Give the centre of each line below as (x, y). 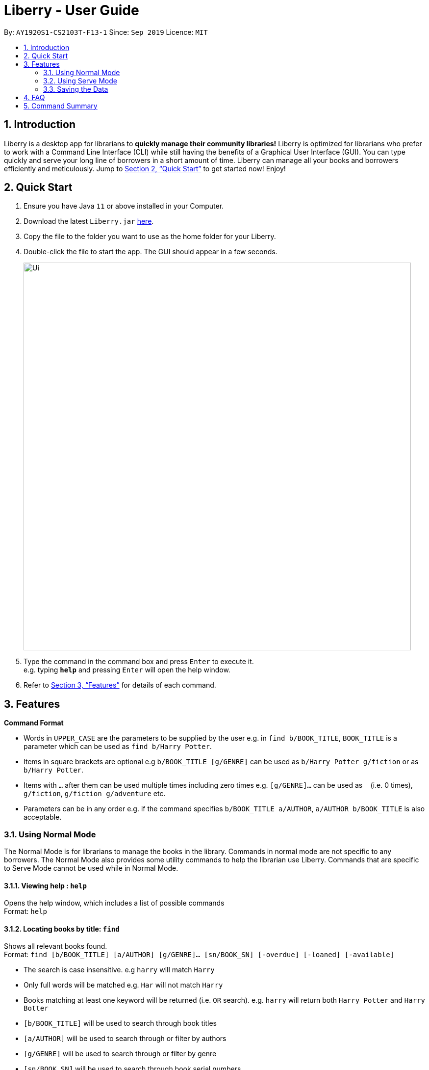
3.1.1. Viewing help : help (45, 885)
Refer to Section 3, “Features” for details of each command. (120, 685)
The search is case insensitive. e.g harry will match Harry (119, 970)
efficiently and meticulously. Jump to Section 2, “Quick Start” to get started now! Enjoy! (145, 168)
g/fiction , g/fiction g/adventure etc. (95, 794)
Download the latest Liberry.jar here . (89, 221)
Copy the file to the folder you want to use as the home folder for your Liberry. (150, 237)
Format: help (25, 911)
